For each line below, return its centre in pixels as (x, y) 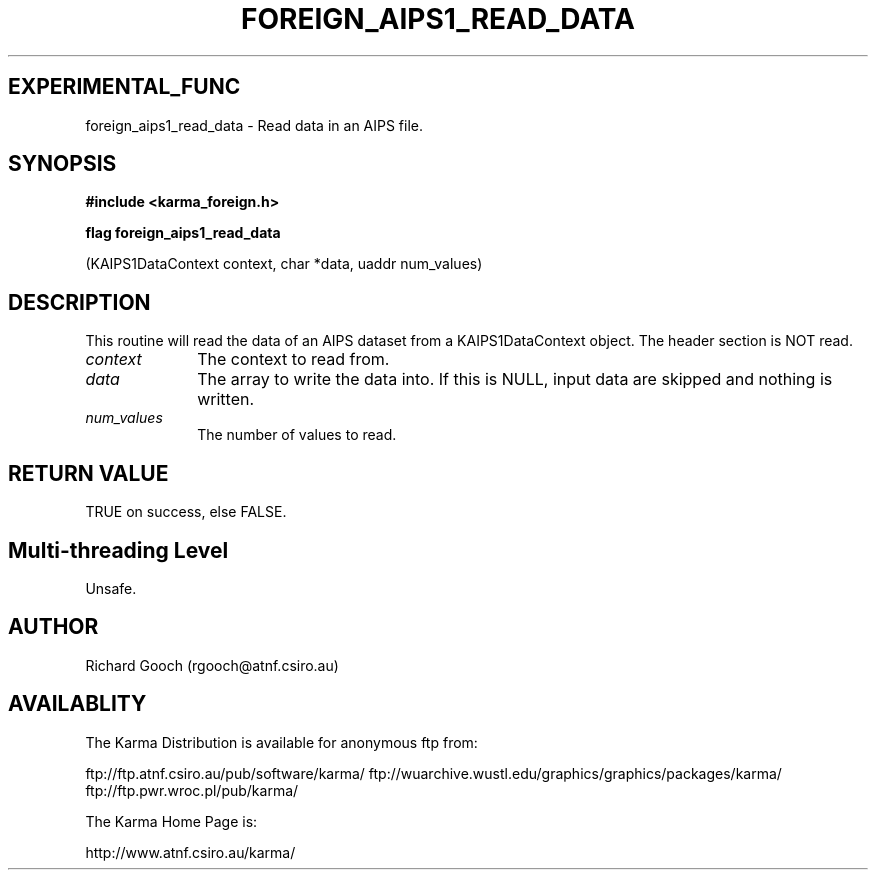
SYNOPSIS (62, 164)
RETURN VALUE (88, 473)
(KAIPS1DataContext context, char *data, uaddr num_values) (284, 264)
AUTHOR (53, 627)
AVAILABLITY (77, 704)
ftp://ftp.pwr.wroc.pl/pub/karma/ (192, 790)
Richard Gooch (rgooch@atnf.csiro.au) (212, 665)
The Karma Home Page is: (171, 821)
